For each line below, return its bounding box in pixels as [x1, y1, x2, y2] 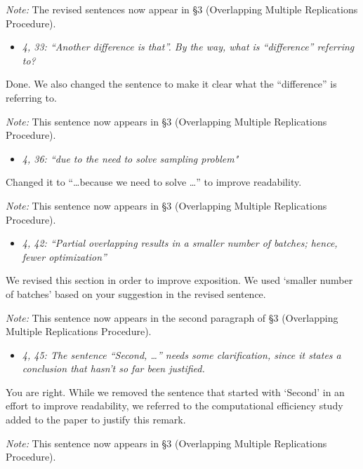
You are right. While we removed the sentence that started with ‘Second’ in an [6, 384, 345, 399]
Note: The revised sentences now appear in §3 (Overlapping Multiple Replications [6, 2, 358, 16]
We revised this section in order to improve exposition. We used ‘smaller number [6, 273, 353, 287]
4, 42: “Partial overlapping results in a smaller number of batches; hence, [22, 236, 338, 250]
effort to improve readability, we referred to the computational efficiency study [6, 398, 343, 413]
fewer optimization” [22, 249, 107, 264]
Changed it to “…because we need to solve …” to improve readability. [6, 175, 302, 189]
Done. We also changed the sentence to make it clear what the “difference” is [6, 76, 337, 91]
